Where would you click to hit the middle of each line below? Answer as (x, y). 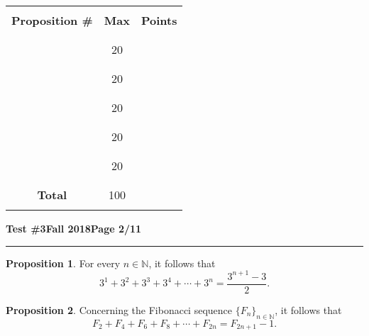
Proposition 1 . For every (63, 263)
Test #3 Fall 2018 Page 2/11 (74, 228)
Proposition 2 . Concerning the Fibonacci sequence (119, 309)
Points (159, 20)
